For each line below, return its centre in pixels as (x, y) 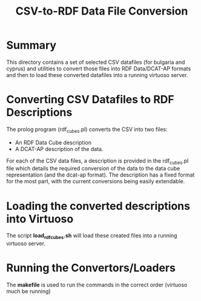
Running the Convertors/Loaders (91, 268)
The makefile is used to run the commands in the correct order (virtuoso (97, 285)
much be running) (28, 291)
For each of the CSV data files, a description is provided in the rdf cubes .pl (97, 161)
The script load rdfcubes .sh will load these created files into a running (92, 236)
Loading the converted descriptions (98, 206)
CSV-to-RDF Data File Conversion (102, 11)
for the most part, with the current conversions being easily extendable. (96, 181)
